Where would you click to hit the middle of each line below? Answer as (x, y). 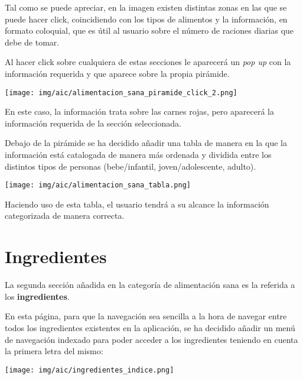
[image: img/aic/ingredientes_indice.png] (89, 370)
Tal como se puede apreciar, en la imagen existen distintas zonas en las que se (146, 7)
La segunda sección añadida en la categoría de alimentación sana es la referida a (150, 285)
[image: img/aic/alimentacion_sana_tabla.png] (98, 185)
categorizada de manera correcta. (65, 216)
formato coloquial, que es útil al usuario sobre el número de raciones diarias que (149, 30)
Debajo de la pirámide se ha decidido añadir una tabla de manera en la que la (146, 143)
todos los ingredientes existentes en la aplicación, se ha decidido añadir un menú (150, 327)
